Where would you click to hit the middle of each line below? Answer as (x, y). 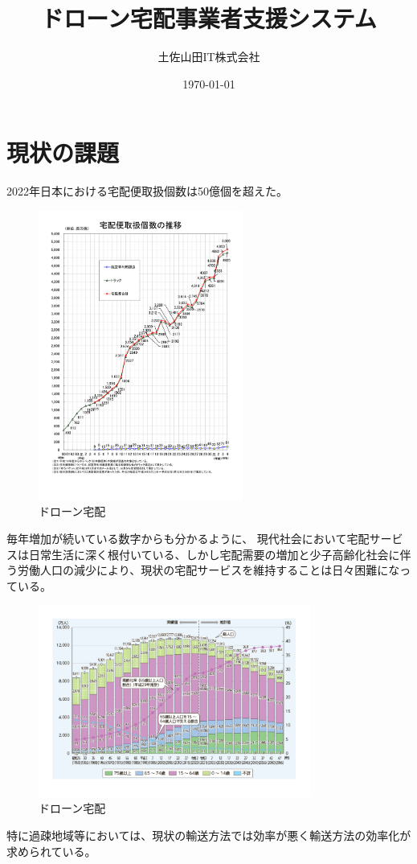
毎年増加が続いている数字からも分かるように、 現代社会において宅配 (188, 538)
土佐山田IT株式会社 (209, 57)
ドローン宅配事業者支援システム (209, 18)
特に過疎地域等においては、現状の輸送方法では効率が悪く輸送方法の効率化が (209, 835)
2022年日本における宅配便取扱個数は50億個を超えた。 (147, 191)
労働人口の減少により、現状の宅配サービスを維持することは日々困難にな (208, 570)
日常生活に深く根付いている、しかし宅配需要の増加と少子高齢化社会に (214, 554)
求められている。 (51, 851)
